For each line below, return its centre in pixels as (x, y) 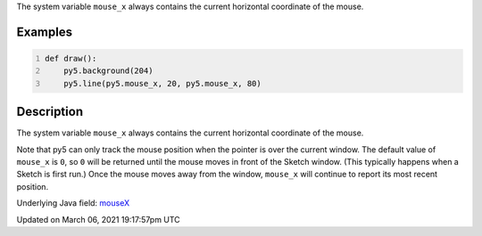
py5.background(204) (108, 71)
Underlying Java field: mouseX (73, 203)
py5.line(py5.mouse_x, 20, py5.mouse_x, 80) (163, 83)
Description (50, 112)
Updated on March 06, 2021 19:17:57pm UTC (98, 219)
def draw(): (71, 58)
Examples (45, 32)
